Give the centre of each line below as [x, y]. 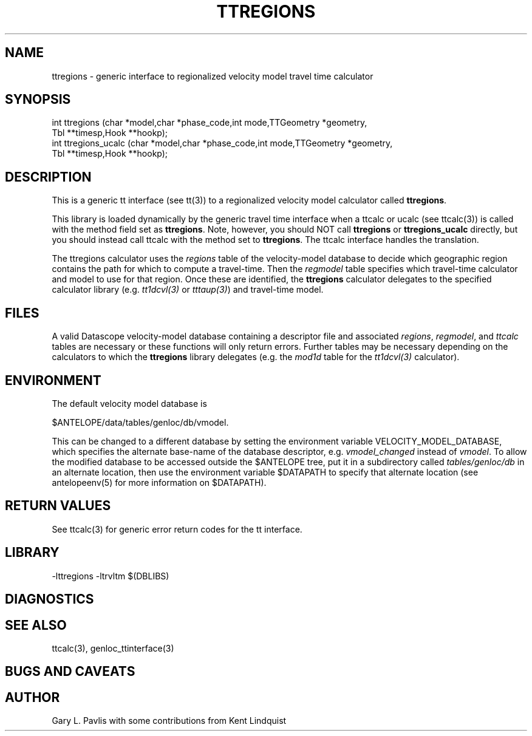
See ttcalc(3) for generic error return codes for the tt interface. [177, 529]
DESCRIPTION [48, 177]
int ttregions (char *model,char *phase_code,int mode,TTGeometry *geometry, [210, 123]
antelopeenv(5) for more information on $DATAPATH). [159, 482]
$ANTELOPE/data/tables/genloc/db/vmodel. [140, 422]
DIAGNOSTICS [49, 599]
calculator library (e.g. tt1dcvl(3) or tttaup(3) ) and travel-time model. [188, 290]
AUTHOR [32, 697]
